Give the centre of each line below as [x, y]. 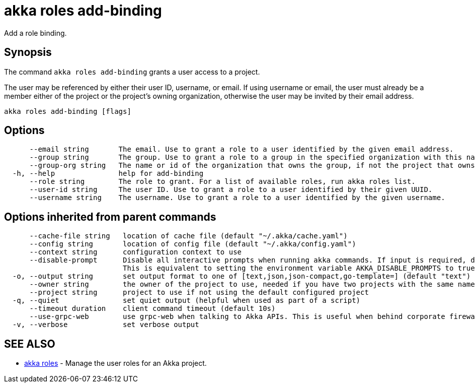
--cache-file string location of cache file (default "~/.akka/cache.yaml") [188, 236]
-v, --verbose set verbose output [106, 325]
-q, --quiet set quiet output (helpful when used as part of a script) [186, 301]
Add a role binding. [35, 33]
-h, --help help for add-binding [108, 174]
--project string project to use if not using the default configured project [199, 293]
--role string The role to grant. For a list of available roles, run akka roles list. [222, 182]
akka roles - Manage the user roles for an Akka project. [115, 363]
